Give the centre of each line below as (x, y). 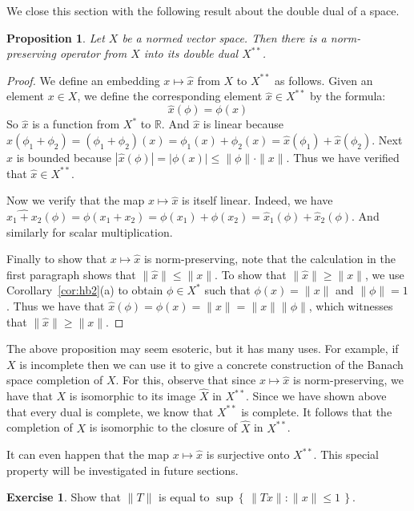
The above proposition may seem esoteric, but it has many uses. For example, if (203, 349)
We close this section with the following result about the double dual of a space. (203, 10)
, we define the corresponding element (170, 96)
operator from (93, 53)
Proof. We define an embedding (83, 80)
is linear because (243, 124)
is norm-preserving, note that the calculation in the (270, 259)
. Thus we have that (56, 305)
